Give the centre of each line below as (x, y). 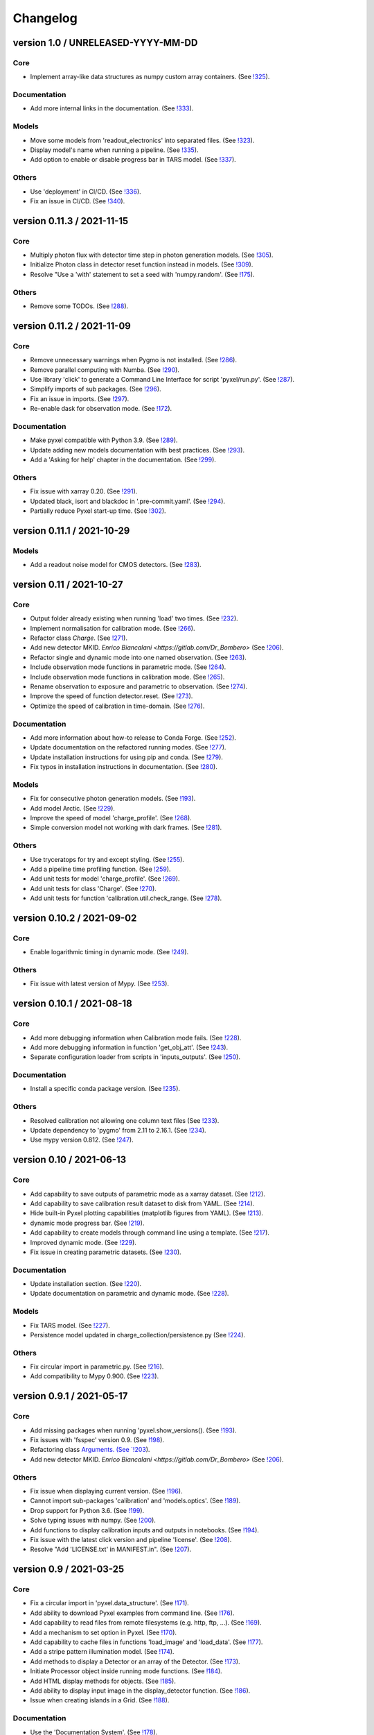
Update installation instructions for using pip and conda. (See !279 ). (126, 757)
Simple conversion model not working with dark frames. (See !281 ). (126, 828)
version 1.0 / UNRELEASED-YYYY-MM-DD (105, 43)
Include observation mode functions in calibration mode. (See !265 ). (127, 677)
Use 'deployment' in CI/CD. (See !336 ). (86, 192)
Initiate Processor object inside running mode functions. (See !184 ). (126, 1671)
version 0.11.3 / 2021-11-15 (71, 221)
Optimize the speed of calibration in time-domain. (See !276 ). (117, 706)
